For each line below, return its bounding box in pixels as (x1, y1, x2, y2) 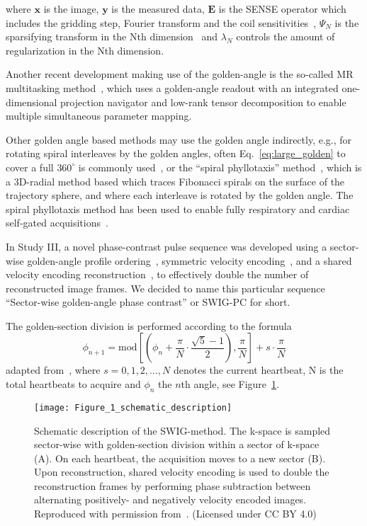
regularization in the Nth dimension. (6, 42, 164, 57)
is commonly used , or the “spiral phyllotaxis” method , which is (78, 159, 362, 174)
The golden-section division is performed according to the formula (6, 318, 292, 333)
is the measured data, (111, 1, 205, 16)
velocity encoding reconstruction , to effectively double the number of (6, 267, 309, 282)
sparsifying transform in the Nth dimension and (6, 29, 218, 44)
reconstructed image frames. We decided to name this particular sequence (6, 280, 325, 295)
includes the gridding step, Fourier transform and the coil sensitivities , (6, 15, 317, 30)
